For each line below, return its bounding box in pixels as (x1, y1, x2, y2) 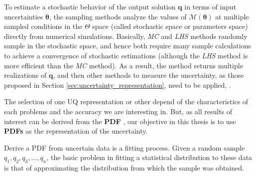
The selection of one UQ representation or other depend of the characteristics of (4, 96, 249, 107)
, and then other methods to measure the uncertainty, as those (53, 70, 244, 80)
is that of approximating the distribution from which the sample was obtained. (4, 163, 244, 173)
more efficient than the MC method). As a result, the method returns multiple (4, 60, 243, 70)
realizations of (4, 70, 47, 80)
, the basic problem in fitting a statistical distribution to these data (46, 152, 253, 163)
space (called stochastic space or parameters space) (92, 21, 248, 31)
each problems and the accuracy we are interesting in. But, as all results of (4, 106, 233, 116)
